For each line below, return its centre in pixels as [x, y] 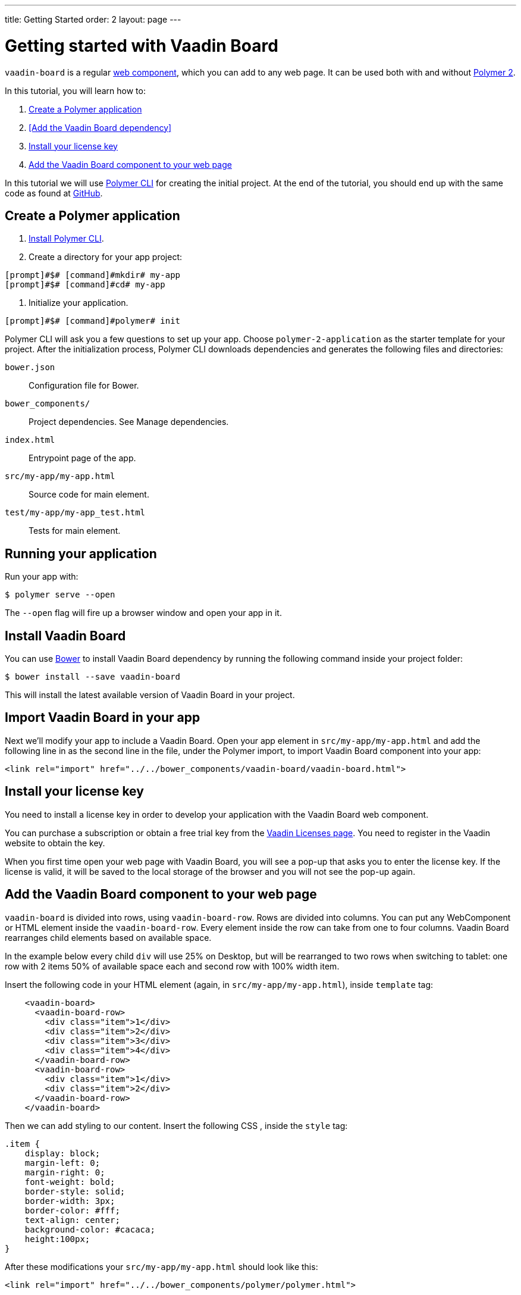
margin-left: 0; [62, 1163]
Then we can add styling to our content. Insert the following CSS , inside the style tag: [176, 1125]
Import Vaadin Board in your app [103, 718]
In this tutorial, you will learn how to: [75, 90]
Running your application [81, 553]
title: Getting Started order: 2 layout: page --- [93, 19]
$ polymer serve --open [60, 595]
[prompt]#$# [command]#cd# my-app [85, 285]
